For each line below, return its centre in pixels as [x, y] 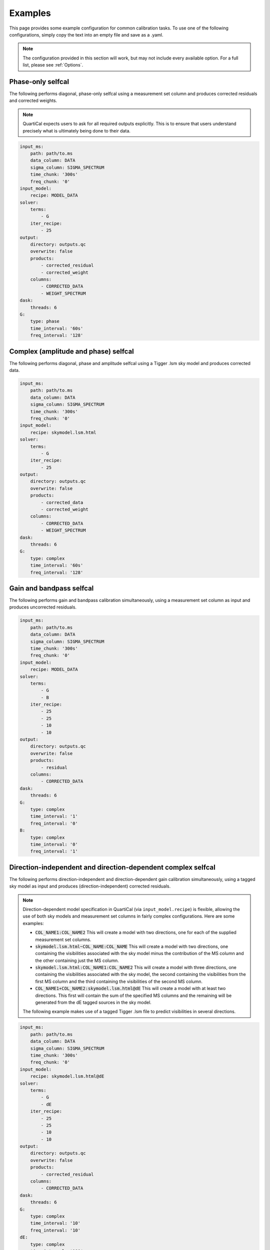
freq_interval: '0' [54, 823]
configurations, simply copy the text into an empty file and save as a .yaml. [86, 34]
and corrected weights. [33, 100]
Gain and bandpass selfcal [51, 588]
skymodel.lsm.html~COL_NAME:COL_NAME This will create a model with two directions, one [132, 946]
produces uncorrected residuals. [43, 607]
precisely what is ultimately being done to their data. [77, 130]
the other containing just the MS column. [77, 960]
